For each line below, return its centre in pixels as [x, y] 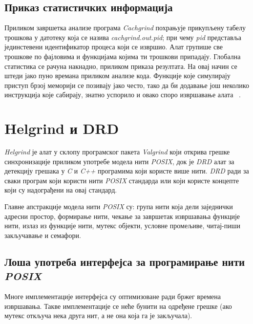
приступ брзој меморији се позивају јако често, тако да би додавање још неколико [127, 85]
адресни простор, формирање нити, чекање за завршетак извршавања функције [122, 216]
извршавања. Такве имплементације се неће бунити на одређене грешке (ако [118, 306]
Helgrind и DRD [62, 128]
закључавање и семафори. [43, 235]
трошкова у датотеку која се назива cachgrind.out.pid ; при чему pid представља [123, 37]
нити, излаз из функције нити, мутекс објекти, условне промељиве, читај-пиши [122, 226]
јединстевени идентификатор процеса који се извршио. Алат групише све [114, 47]
